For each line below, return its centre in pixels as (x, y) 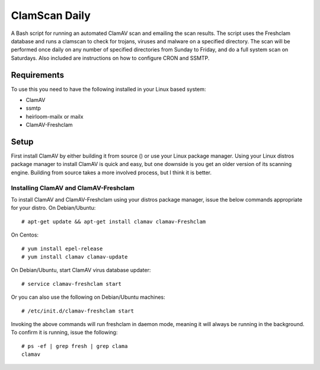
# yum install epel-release (62, 248)
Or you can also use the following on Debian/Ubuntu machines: (88, 297)
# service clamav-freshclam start (71, 284)
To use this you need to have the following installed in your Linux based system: (108, 89)
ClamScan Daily (51, 15)
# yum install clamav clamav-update (75, 257)
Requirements (38, 75)
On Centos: (25, 235)
